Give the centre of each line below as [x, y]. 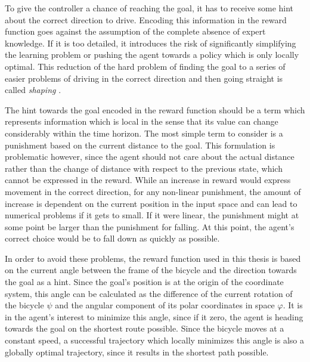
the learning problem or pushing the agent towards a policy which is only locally [152, 55]
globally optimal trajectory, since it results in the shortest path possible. [137, 352]
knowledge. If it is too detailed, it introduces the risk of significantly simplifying [151, 43]
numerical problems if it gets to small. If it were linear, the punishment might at [152, 215]
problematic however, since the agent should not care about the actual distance [150, 157]
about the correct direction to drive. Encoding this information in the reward [146, 19]
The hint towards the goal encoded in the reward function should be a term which [155, 109]
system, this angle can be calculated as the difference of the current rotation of [149, 293]
